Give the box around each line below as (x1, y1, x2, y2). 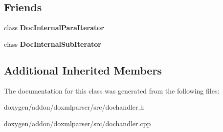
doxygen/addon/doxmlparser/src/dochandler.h (4, 102, 144, 112)
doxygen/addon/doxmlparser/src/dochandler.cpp (4, 118, 151, 128)
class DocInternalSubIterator (4, 38, 101, 49)
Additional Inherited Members (4, 62, 162, 77)
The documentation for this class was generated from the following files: (4, 85, 220, 95)
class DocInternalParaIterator (4, 22, 104, 33)
